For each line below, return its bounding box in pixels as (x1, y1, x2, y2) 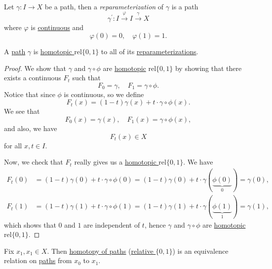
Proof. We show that (4, 63, 67, 73)
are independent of (83, 219, 140, 230)
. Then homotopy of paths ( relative (47, 245, 154, 256)
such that (72, 72, 101, 83)
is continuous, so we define (64, 89, 144, 99)
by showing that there (175, 63, 242, 73)
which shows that (4, 219, 56, 230)
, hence (144, 219, 166, 230)
